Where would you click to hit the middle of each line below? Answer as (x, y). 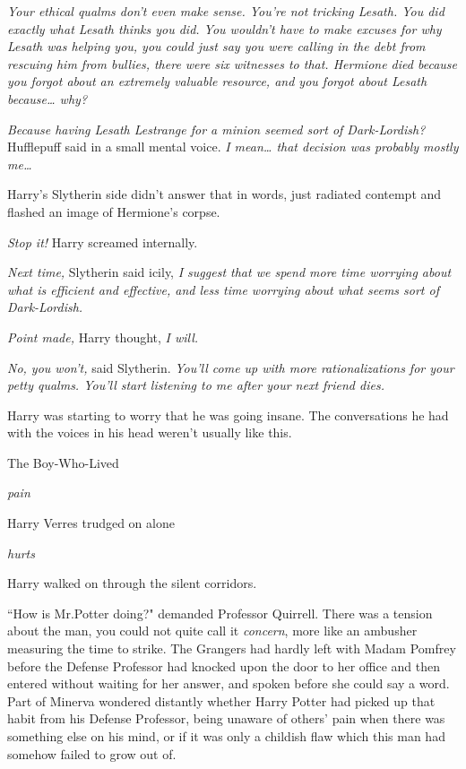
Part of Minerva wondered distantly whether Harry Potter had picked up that (221, 700)
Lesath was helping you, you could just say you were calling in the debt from (216, 46)
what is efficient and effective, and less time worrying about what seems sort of (223, 289)
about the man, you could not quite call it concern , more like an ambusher (212, 631)
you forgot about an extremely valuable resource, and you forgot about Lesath (217, 81)
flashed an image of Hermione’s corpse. (114, 211)
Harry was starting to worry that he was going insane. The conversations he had (228, 415)
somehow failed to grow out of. (92, 753)
